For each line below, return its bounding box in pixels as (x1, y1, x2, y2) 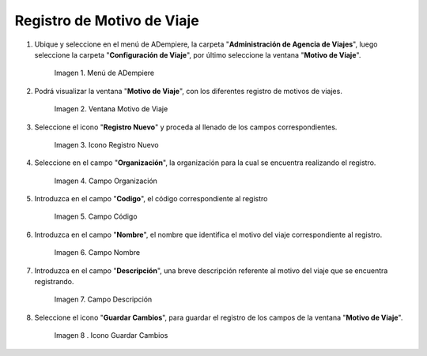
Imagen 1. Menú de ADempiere (54, 68, 154, 78)
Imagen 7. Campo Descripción (54, 294, 153, 304)
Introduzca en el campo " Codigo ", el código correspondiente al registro (34, 194, 268, 204)
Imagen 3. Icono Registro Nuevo (54, 140, 159, 149)
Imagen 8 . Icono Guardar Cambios (54, 331, 168, 340)
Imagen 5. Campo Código (54, 212, 138, 221)
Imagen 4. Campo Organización (54, 176, 158, 185)
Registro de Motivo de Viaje (14, 12, 199, 29)
